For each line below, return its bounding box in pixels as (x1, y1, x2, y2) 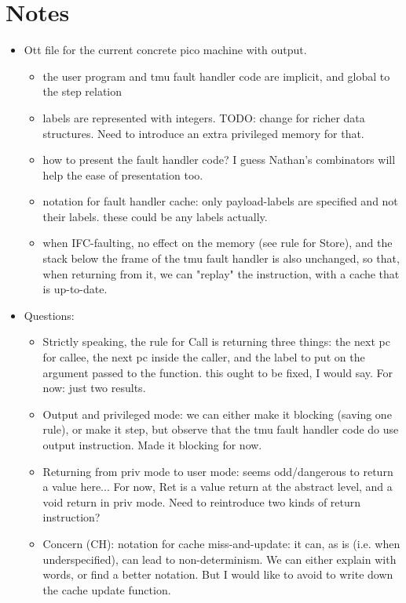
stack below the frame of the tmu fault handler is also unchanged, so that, (42, 250, 400, 267)
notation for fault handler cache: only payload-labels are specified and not (42, 193, 398, 209)
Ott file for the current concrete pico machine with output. (24, 42, 307, 58)
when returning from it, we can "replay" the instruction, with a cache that (42, 265, 400, 282)
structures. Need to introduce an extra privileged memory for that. (42, 125, 364, 141)
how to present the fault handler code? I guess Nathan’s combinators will (42, 151, 396, 168)
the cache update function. (42, 581, 171, 598)
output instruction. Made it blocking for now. (42, 437, 262, 452)
